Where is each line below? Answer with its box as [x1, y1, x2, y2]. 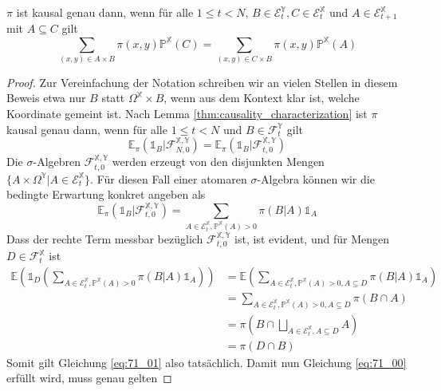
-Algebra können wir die [257, 170, 375, 187]
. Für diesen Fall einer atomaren [90, 170, 247, 187]
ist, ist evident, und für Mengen [234, 230, 389, 247]
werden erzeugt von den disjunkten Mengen [112, 153, 325, 170]
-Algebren [33, 153, 81, 170]
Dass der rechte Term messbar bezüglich [6, 230, 203, 247]
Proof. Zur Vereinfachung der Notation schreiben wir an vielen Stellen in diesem [6, 73, 398, 90]
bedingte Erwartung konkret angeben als [6, 186, 206, 203]
